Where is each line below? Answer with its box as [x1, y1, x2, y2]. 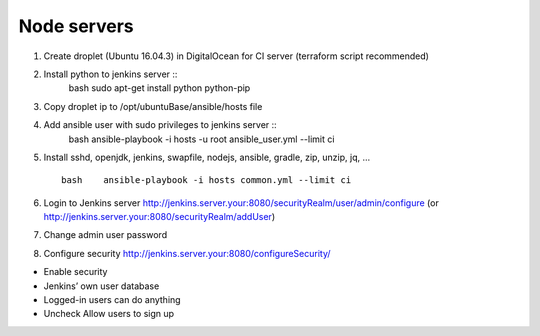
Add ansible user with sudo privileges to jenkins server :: [43, 119, 277, 131]
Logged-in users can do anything [43, 294, 181, 306]
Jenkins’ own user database [43, 280, 160, 292]
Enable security [43, 266, 108, 278]
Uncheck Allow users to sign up [43, 308, 175, 320]
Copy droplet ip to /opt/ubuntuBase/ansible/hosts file [43, 100, 263, 112]
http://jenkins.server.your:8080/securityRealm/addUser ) [43, 211, 275, 223]
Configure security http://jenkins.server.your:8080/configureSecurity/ [43, 247, 331, 259]
